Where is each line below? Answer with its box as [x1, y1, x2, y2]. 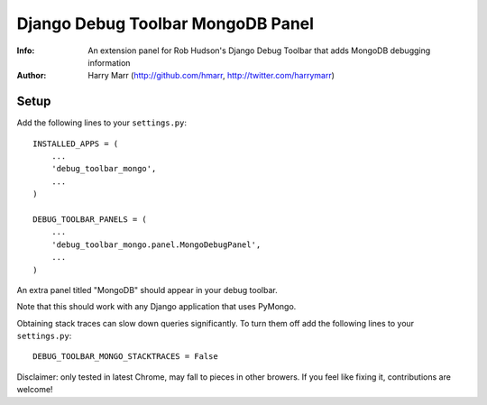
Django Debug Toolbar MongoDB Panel [16, 14, 315, 33]
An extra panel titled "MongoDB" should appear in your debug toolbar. [16, 284, 279, 295]
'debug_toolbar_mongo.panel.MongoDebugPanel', [51, 239, 262, 250]
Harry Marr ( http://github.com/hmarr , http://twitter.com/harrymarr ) [87, 70, 335, 81]
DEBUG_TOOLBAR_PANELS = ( [32, 214, 148, 225]
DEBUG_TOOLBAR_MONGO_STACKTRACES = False [32, 352, 218, 362]
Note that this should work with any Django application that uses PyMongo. [16, 301, 297, 312]
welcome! [16, 384, 53, 395]
